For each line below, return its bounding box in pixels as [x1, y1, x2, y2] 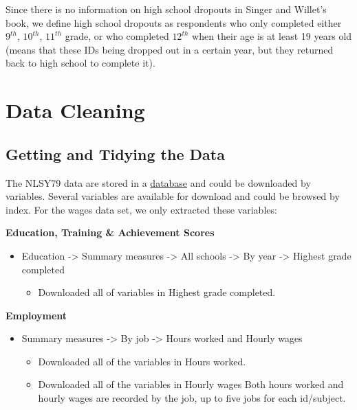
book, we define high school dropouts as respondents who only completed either [6, 15, 342, 30]
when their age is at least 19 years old [192, 29, 352, 43]
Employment [6, 308, 67, 322]
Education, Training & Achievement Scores [6, 225, 215, 240]
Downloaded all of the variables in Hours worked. [38, 354, 246, 368]
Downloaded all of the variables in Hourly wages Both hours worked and [38, 377, 344, 391]
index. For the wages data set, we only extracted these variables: [6, 202, 277, 216]
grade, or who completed [65, 29, 169, 43]
